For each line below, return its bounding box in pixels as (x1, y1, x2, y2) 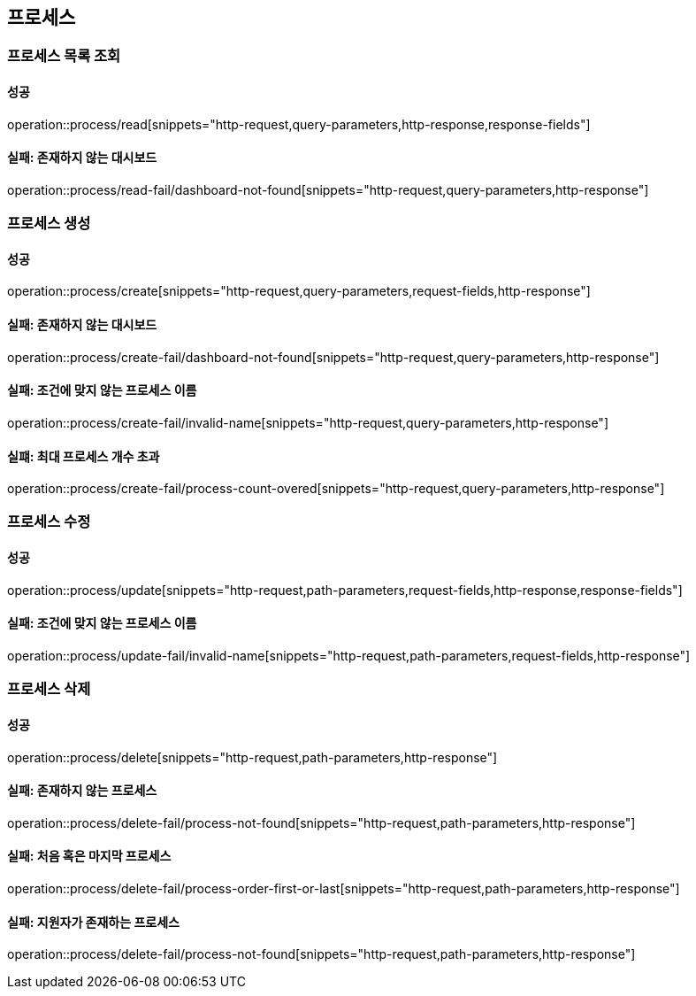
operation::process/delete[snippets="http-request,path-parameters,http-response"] (7, 749, 498, 765)
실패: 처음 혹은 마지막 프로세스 (7, 848, 172, 864)
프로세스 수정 (7, 513, 91, 531)
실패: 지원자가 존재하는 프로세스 (7, 914, 180, 930)
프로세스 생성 (7, 214, 91, 233)
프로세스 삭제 (7, 680, 91, 699)
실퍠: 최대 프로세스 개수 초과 (7, 448, 160, 464)
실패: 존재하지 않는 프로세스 (7, 783, 157, 799)
